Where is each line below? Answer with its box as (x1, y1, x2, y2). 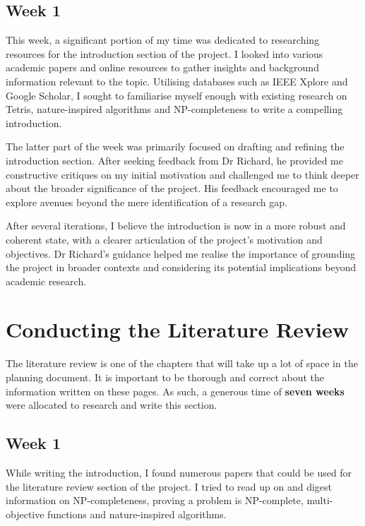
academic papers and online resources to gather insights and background (6, 60, 319, 75)
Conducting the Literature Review (6, 315, 349, 344)
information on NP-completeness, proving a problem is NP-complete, (6, 493, 304, 508)
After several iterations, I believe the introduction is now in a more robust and (6, 218, 346, 233)
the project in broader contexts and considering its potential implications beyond (6, 260, 357, 275)
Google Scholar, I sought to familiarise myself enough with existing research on (6, 88, 347, 102)
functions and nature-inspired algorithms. (47, 506, 227, 521)
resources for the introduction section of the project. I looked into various (6, 46, 323, 61)
